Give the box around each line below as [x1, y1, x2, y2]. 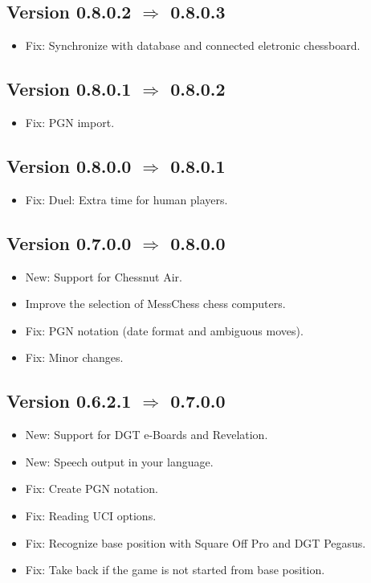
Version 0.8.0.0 [6, 153, 132, 178]
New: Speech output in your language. [25, 453, 214, 470]
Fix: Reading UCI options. [25, 507, 157, 523]
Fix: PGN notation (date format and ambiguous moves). [25, 322, 304, 339]
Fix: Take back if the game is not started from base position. [25, 561, 325, 578]
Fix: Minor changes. [25, 349, 124, 366]
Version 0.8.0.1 [6, 76, 132, 101]
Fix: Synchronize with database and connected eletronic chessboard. [25, 37, 361, 54]
